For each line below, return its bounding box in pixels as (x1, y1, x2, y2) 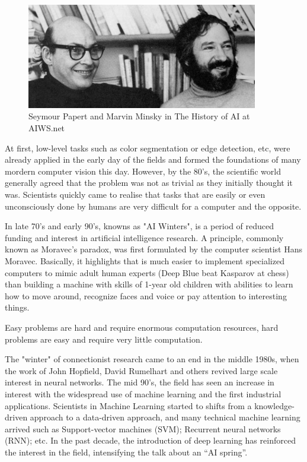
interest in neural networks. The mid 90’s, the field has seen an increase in (5, 376, 274, 388)
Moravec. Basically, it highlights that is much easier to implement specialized (5, 255, 284, 267)
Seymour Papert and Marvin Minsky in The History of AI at (28, 110, 250, 122)
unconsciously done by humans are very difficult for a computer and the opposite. (5, 200, 302, 212)
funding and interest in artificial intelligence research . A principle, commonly (5, 231, 284, 243)
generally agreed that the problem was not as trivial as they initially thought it (5, 176, 293, 189)
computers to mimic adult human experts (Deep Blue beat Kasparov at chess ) (5, 266, 289, 279)
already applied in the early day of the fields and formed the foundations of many (5, 153, 301, 166)
